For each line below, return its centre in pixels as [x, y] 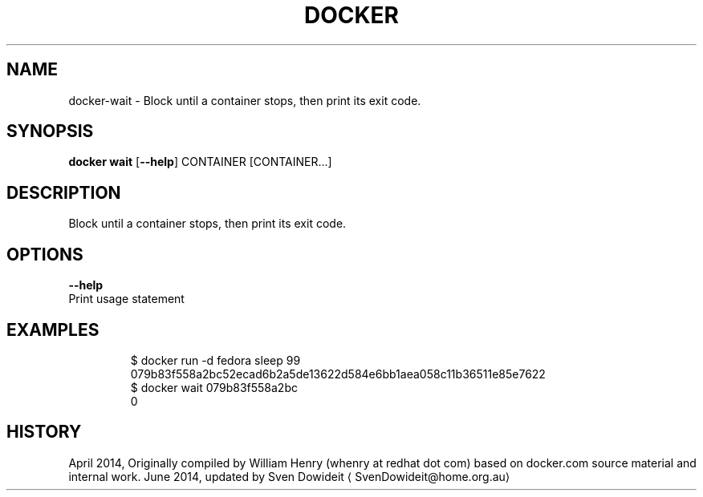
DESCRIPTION [64, 192]
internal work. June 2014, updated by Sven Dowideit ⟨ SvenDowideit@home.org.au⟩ [289, 476]
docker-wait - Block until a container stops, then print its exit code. [245, 100]
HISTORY [44, 432]
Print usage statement [126, 299]
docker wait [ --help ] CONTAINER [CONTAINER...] [200, 162]
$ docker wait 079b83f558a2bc [214, 387]
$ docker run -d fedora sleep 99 [215, 360]
